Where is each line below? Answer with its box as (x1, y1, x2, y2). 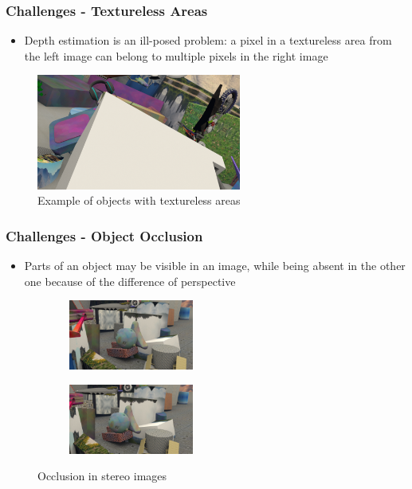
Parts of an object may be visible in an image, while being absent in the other (24, 256, 406, 273)
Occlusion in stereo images (37, 467, 167, 484)
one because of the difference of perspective (24, 272, 236, 289)
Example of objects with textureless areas (37, 192, 241, 209)
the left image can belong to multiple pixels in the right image (24, 47, 328, 64)
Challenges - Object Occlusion (6, 225, 203, 245)
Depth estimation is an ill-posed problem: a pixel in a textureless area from (24, 32, 392, 49)
